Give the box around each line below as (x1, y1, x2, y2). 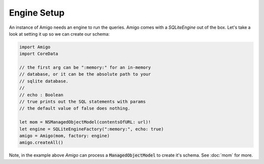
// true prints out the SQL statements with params (19, 99, 146, 104)
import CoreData (19, 51, 59, 57)
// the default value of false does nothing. (19, 105, 131, 111)
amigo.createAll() (19, 140, 64, 145)
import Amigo (19, 44, 51, 50)
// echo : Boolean (19, 92, 64, 98)
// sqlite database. (19, 78, 68, 84)
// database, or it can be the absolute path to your (19, 71, 151, 77)
